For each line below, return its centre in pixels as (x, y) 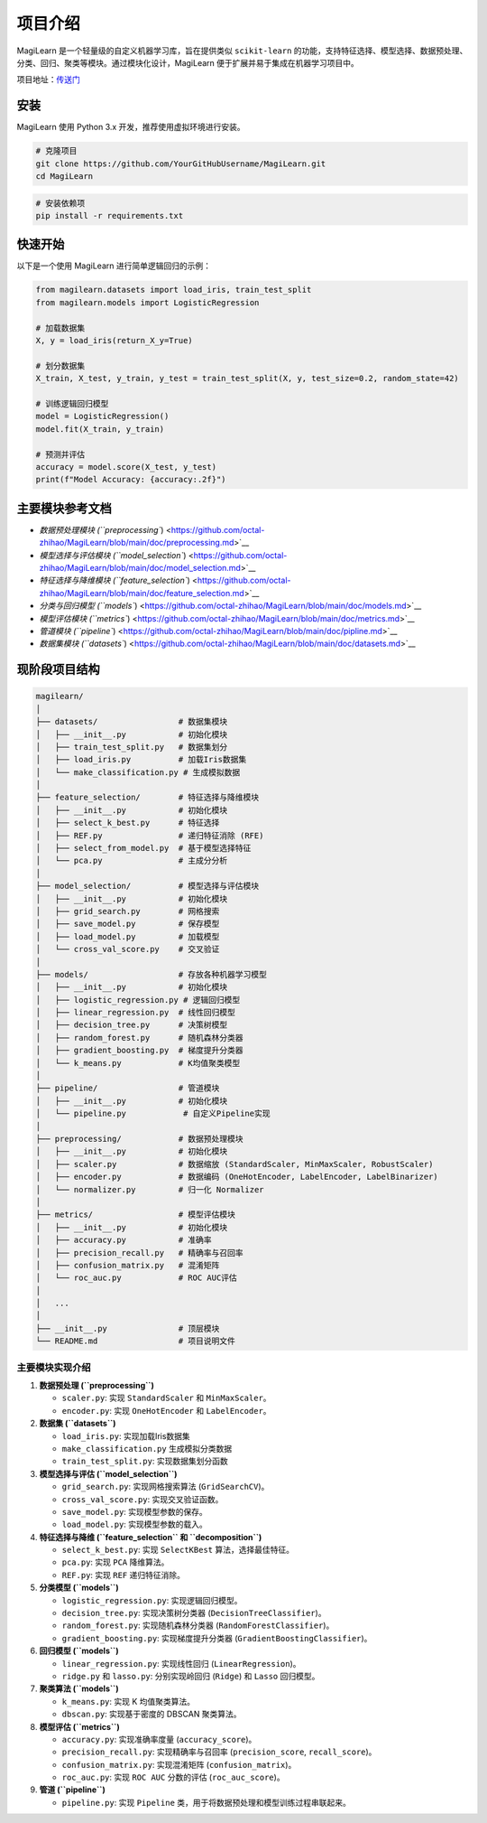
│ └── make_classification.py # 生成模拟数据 (138, 772)
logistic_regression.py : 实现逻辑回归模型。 (152, 1600)
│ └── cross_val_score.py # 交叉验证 (128, 949)
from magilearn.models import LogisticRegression (147, 302)
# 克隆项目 (56, 151)
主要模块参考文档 (64, 508)
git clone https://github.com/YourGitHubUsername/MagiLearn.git (181, 164)
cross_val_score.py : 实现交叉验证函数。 (142, 1499)
